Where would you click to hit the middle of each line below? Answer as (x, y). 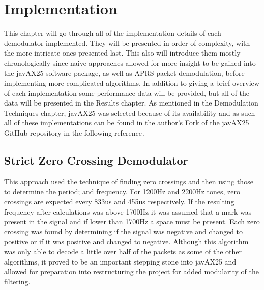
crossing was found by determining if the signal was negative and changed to (124, 231)
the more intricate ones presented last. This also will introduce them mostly (122, 53)
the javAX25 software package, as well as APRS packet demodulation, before (124, 73)
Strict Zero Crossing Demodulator (96, 160)
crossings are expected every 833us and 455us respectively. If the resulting (119, 202)
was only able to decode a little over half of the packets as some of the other (123, 252)
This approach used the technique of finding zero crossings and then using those (129, 181)
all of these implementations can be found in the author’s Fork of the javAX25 (127, 123)
